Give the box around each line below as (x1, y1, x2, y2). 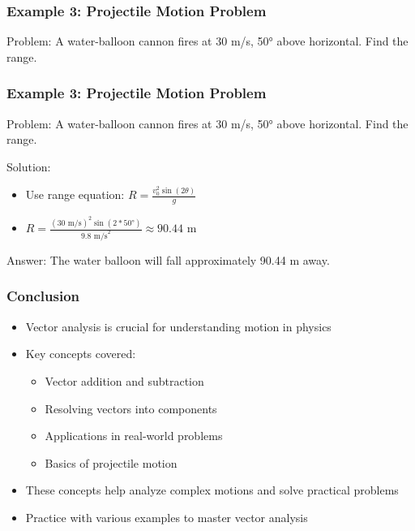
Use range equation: (25, 186, 125, 203)
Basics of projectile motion (45, 454, 178, 471)
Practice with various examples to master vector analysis (25, 508, 308, 525)
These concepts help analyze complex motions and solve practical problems (25, 481, 399, 499)
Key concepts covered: (25, 345, 136, 362)
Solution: (6, 158, 51, 175)
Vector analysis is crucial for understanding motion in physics (25, 317, 332, 335)
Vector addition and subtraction (45, 372, 204, 389)
